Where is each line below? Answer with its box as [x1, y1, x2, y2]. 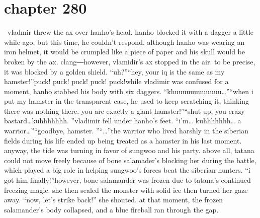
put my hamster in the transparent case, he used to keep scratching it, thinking [4, 96, 249, 106]
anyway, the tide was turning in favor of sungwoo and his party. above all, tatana [4, 145, 254, 156]
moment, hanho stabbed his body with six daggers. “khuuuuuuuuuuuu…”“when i [4, 86, 253, 96]
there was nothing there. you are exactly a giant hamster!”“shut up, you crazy [4, 105, 245, 116]
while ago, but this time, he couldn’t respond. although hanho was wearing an [4, 36, 245, 47]
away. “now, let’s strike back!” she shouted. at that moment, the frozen [4, 194, 223, 205]
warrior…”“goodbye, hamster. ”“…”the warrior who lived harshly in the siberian [4, 125, 249, 136]
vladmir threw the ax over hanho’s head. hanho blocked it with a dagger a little [7, 27, 254, 37]
